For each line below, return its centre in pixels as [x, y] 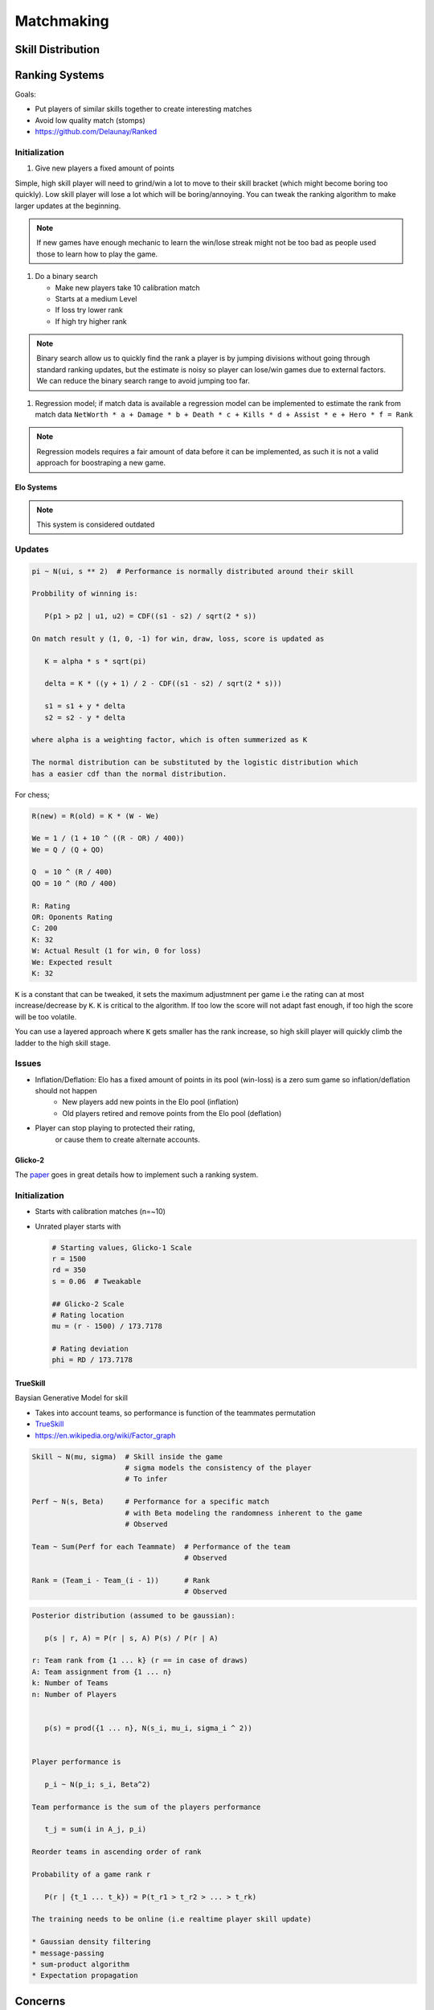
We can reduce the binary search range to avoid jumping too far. [143, 381]
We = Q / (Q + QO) [68, 849]
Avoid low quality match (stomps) [90, 120]
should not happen [66, 1091]
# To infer [146, 1479]
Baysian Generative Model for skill [72, 1398]
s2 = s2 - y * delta [85, 717]
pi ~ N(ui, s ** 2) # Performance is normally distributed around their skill [193, 571]
